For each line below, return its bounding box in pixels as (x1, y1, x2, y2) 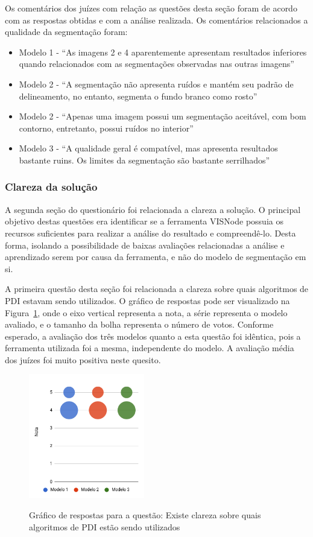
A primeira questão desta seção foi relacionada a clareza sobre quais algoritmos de (5, 282, 309, 295)
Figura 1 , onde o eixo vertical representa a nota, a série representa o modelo (5, 306, 288, 319)
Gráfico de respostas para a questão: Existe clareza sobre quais (29, 509, 261, 521)
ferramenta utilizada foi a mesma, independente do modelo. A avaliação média (5, 342, 294, 354)
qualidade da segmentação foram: (5, 25, 128, 38)
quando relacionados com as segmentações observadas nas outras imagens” (19, 57, 294, 70)
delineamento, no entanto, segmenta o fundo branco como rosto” (19, 89, 258, 102)
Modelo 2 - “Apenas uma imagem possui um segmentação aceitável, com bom (19, 110, 306, 122)
